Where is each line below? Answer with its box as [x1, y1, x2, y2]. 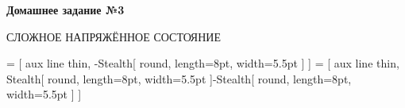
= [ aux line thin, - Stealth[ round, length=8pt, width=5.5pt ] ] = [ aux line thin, [6, 55, 399, 71]
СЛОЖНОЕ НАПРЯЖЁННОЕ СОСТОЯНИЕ [6, 28, 221, 44]
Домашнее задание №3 [6, 2, 125, 17]
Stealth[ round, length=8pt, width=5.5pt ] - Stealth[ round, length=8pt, [6, 70, 352, 87]
